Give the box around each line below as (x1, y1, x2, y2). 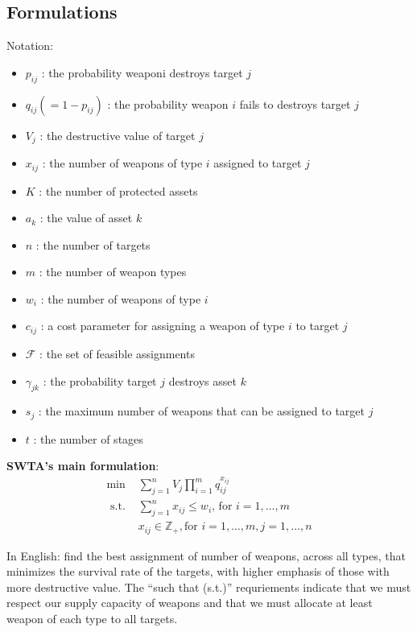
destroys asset (168, 372, 237, 389)
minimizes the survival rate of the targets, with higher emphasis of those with (6, 563, 390, 580)
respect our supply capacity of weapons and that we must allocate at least (6, 594, 373, 611)
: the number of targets (35, 236, 151, 253)
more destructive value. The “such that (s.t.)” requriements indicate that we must (6, 578, 411, 595)
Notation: (6, 37, 53, 54)
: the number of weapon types (39, 263, 187, 280)
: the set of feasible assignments (39, 345, 195, 361)
